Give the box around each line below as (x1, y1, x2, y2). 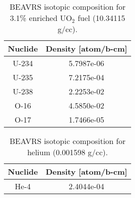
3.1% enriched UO (10, 12, 72, 23)
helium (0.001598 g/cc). (27, 146, 108, 158)
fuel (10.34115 (77, 12, 125, 23)
